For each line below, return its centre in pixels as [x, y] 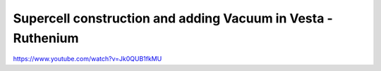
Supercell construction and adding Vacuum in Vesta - [173, 18]
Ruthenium [46, 38]
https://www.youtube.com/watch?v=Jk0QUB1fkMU [87, 59]
